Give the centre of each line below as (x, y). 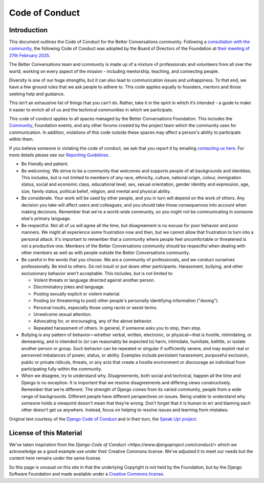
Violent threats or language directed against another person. (94, 280)
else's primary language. (46, 219)
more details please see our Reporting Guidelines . (59, 155)
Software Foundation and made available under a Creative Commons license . (87, 474)
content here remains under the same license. (55, 458)
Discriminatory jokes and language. (69, 287)
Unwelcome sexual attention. (63, 314)
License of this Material (46, 433)
